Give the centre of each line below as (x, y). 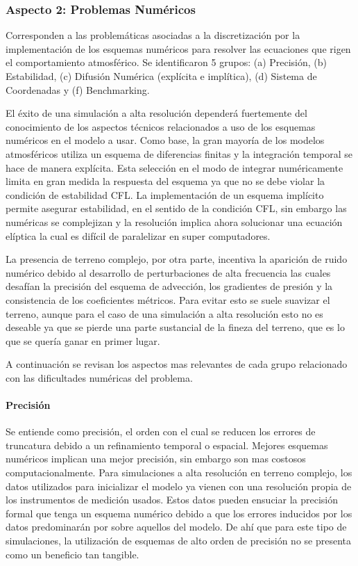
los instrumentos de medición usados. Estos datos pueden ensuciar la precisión (172, 500)
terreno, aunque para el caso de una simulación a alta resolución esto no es (164, 313)
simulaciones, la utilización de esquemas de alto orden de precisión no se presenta (178, 541)
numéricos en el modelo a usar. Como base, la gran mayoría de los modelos (165, 140)
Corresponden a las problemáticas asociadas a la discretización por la (153, 35)
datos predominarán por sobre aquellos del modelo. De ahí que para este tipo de (176, 527)
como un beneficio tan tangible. (73, 554)
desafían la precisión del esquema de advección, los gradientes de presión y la (169, 286)
